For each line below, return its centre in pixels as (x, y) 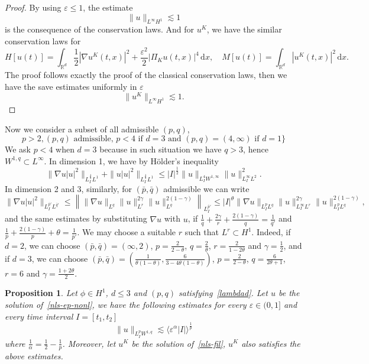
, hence (256, 149)
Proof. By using (33, 7)
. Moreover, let (89, 343)
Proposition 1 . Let (41, 293)
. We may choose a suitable (127, 232)
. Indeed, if (271, 232)
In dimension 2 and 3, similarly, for (68, 188)
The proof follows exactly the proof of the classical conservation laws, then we (146, 74)
